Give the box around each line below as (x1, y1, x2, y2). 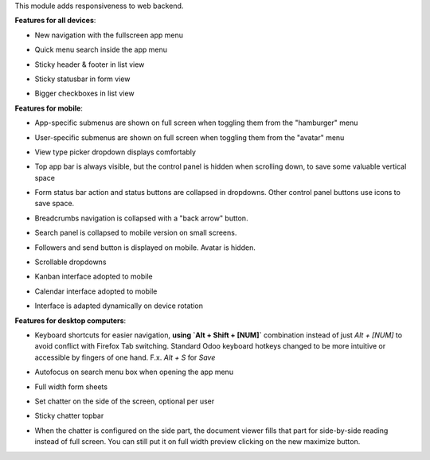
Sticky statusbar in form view (34, 74, 131, 84)
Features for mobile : (14, 103, 84, 113)
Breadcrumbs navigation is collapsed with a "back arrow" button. (34, 213, 248, 223)
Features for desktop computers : (14, 315, 127, 326)
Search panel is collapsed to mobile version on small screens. (34, 228, 237, 238)
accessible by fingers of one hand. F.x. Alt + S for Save (34, 353, 216, 362)
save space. (34, 199, 75, 209)
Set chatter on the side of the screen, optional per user (34, 396, 215, 406)
